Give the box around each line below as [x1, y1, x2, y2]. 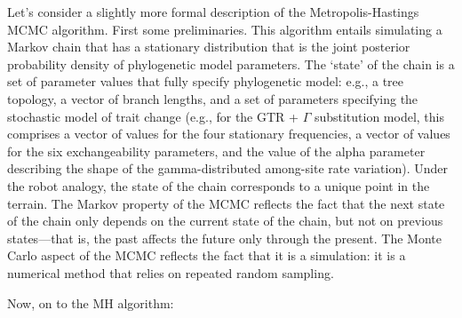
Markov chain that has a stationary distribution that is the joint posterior [7, 37, 410, 56]
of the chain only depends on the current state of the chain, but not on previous [7, 211, 443, 230]
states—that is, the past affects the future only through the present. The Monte [7, 228, 442, 247]
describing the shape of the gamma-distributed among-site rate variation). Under [7, 159, 448, 178]
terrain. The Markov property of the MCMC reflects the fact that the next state [7, 194, 445, 212]
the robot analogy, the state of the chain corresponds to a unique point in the [7, 176, 430, 195]
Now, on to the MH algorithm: [7, 293, 174, 312]
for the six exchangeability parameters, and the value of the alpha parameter [7, 141, 426, 160]
